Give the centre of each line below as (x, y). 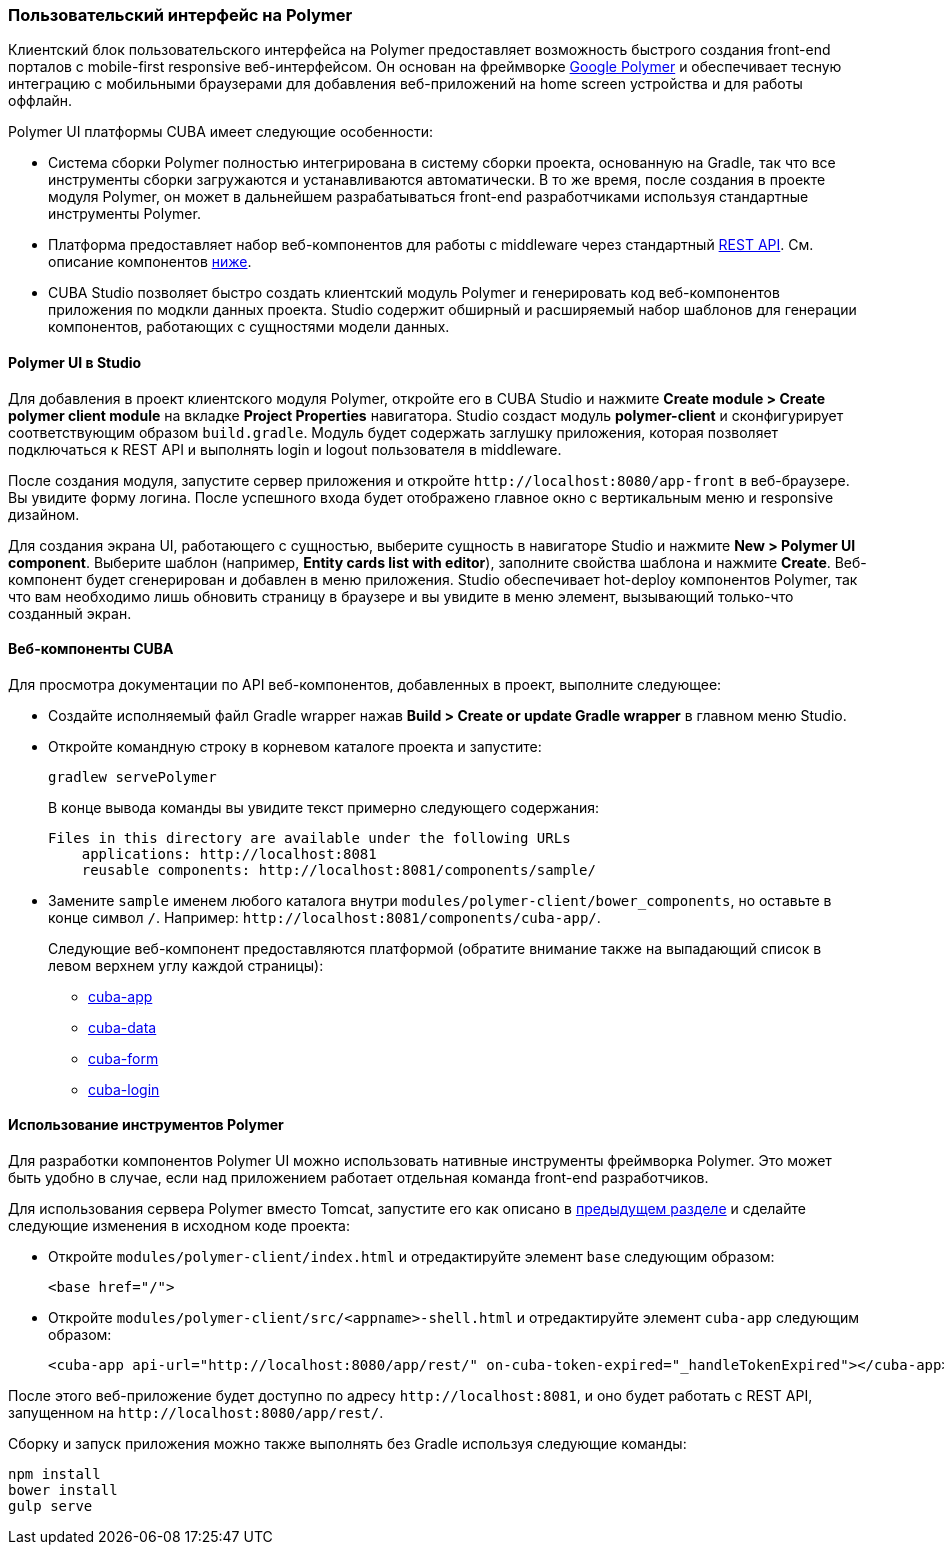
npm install (54, 1474)
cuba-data (122, 1027)
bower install (63, 1490)
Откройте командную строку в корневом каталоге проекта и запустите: (295, 746)
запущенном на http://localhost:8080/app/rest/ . (196, 1413)
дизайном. (44, 514)
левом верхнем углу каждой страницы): (186, 965)
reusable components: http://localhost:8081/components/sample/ (338, 869)
